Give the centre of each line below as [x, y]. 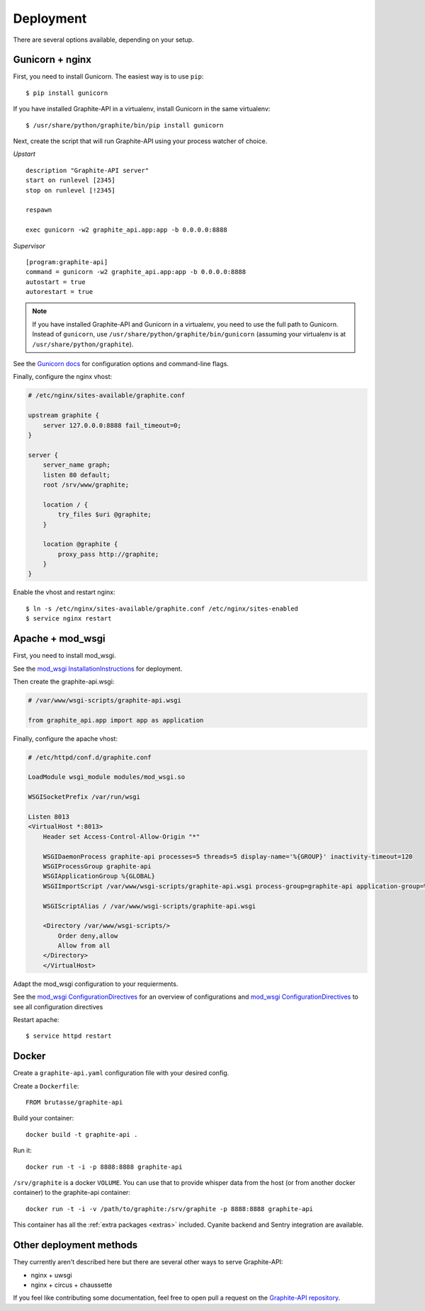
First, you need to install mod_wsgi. [64, 656]
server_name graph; [77, 465]
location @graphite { [80, 544]
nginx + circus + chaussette [72, 1285]
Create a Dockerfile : [46, 1086]
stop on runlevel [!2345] [71, 190]
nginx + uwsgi [51, 1275]
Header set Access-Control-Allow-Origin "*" [121, 836]
